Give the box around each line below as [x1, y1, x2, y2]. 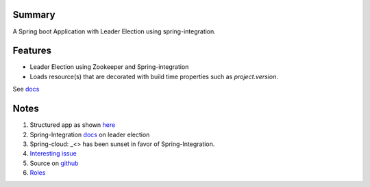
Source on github [29, 159, 79, 167]
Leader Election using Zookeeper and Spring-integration [29, 63, 189, 71]
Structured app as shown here [29, 121, 116, 129]
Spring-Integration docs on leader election [29, 130, 150, 139]
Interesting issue [29, 149, 77, 158]
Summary [12, 9, 56, 20]
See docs [12, 85, 40, 93]
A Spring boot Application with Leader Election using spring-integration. [12, 27, 216, 35]
